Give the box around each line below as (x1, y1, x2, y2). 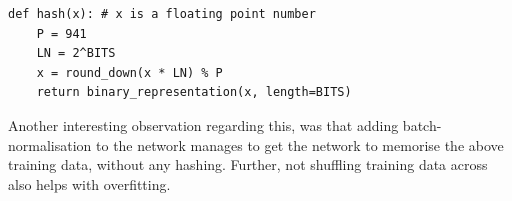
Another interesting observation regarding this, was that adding (8, 114, 399, 135)
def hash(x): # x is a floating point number (8, 7, 316, 21)
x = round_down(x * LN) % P (36, 65, 223, 80)
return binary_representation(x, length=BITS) (36, 85, 352, 100)
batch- (402, 114, 442, 135)
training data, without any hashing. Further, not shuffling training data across (8, 154, 488, 175)
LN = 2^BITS (36, 46, 116, 61)
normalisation (8, 134, 92, 155)
